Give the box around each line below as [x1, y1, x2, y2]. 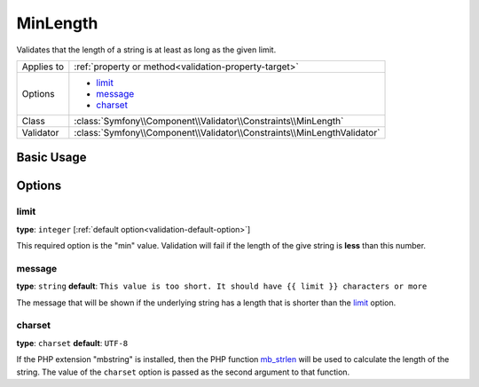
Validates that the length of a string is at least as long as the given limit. [16, 44, 277, 55]
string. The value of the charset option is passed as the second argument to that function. [16, 367, 350, 377]
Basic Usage [16, 150, 87, 165]
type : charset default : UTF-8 [16, 337, 129, 348]
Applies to [21, 60, 65, 73]
